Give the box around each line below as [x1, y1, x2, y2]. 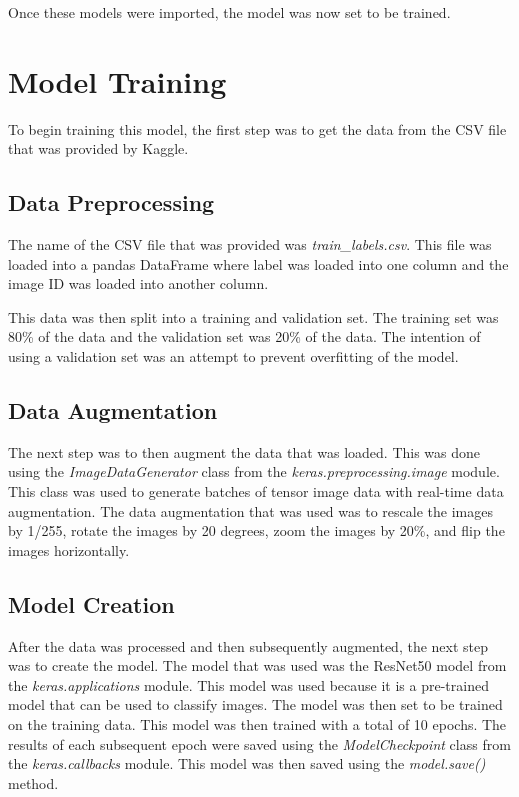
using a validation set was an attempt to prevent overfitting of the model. [8, 346, 459, 367]
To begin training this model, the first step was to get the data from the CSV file [8, 118, 507, 139]
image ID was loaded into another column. [8, 273, 269, 294]
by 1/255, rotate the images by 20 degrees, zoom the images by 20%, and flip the [8, 520, 505, 541]
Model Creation [8, 588, 175, 619]
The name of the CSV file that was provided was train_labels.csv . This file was [8, 234, 492, 255]
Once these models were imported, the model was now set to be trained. [8, 2, 451, 22]
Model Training [8, 60, 227, 101]
